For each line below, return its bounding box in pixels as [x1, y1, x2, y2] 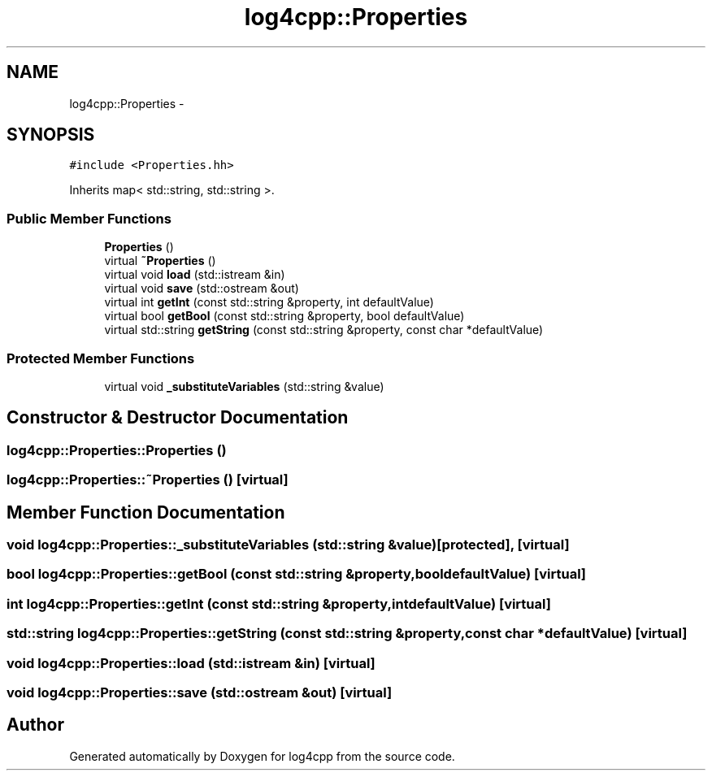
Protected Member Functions [7, 349, 195, 367]
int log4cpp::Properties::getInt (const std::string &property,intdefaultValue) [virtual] [7, 595, 551, 612]
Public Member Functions [7, 210, 171, 227]
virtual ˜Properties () [104, 254, 216, 268]
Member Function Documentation [7, 501, 285, 523]
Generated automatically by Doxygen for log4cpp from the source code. [69, 749, 455, 763]
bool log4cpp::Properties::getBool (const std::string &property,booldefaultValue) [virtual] [7, 566, 587, 583]
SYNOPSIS [7, 124, 95, 145]
